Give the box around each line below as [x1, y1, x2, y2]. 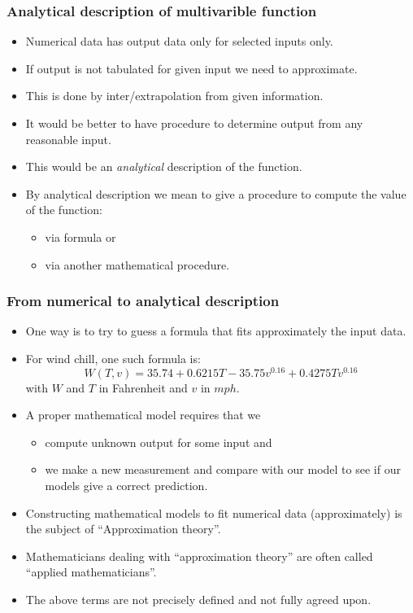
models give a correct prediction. [45, 477, 208, 494]
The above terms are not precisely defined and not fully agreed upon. [25, 590, 372, 607]
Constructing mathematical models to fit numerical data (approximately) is [25, 504, 402, 521]
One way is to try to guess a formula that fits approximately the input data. [25, 322, 406, 339]
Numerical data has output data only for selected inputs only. [25, 33, 333, 50]
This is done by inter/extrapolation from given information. [25, 87, 324, 104]
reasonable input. [25, 130, 111, 147]
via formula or [45, 228, 116, 245]
